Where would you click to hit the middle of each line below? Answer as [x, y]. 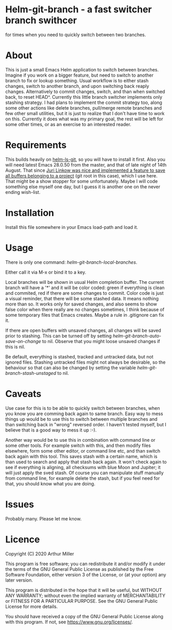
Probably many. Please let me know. [44, 518]
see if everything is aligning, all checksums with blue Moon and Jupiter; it [83, 467]
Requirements [36, 145]
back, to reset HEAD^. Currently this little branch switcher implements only [84, 97]
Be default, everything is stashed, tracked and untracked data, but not [79, 356]
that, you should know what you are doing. [50, 483]
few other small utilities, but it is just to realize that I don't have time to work [85, 113]
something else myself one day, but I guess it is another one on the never [83, 187]
